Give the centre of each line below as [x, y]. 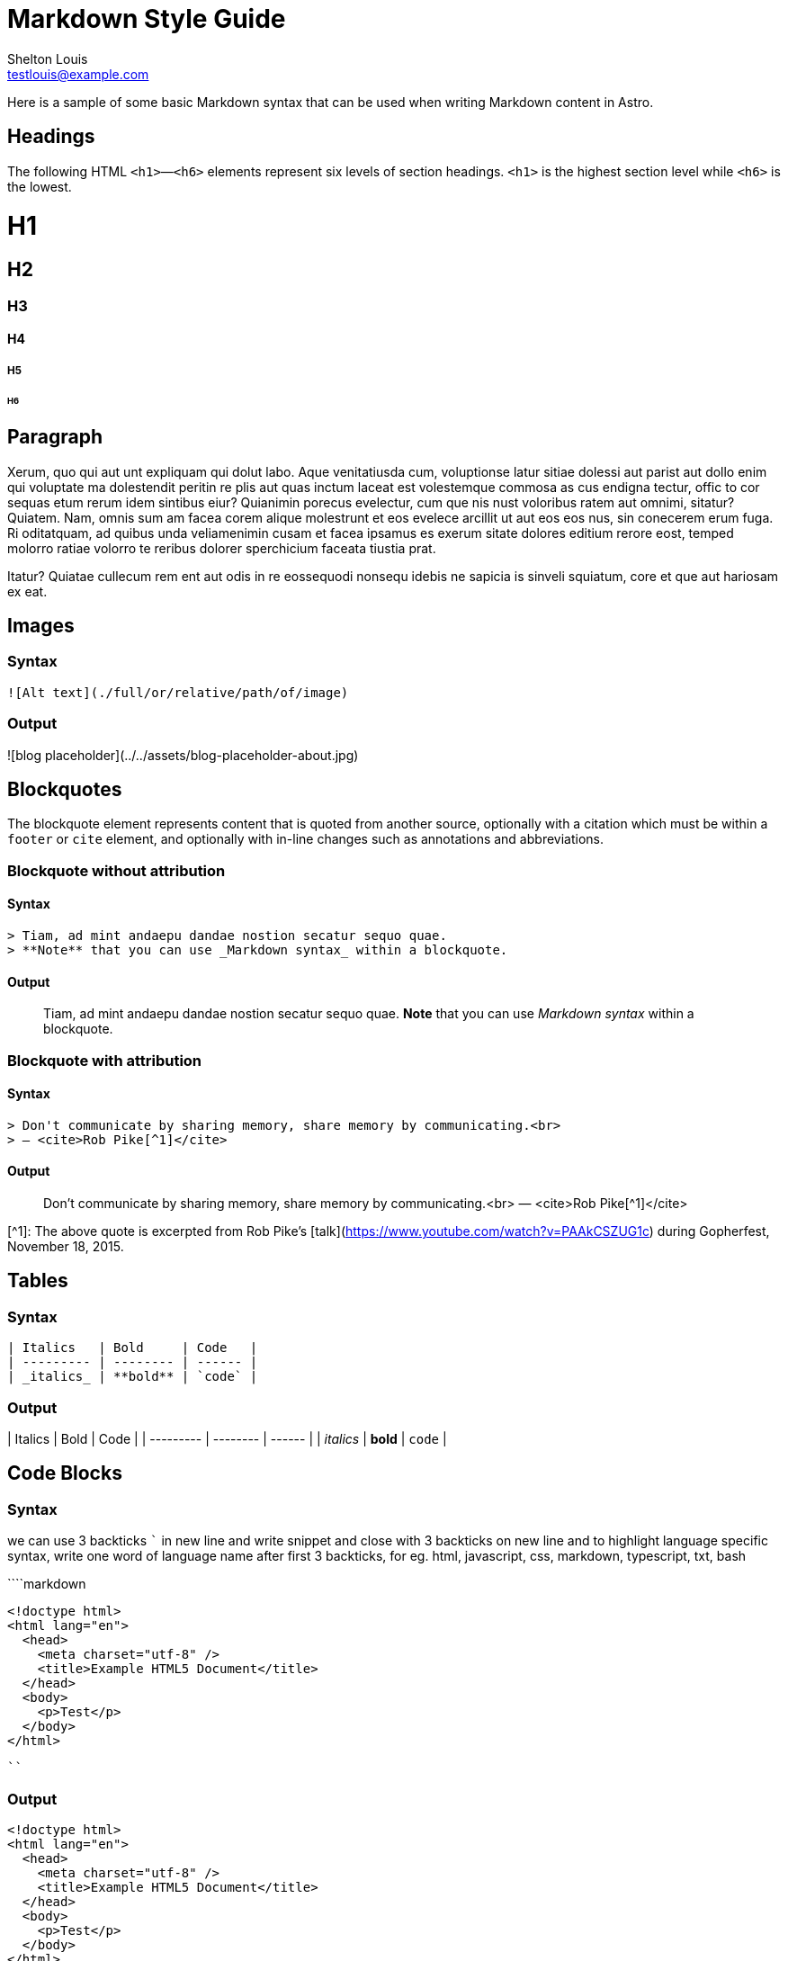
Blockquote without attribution [116, 870]
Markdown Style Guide [147, 19]
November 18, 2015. [66, 1247]
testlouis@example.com [78, 74]
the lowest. [40, 186]
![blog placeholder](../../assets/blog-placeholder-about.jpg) [183, 755]
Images [41, 626]
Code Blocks [65, 1473]
